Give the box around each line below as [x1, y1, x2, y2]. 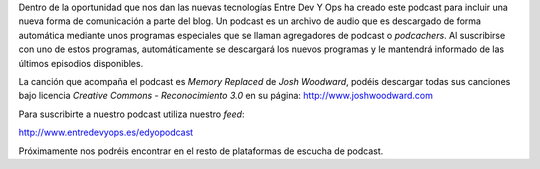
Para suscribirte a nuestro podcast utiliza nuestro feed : [18, 108, 245, 120]
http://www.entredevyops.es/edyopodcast [18, 126, 194, 139]
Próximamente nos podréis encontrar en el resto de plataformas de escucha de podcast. [18, 145, 384, 157]
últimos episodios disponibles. [18, 57, 144, 69]
